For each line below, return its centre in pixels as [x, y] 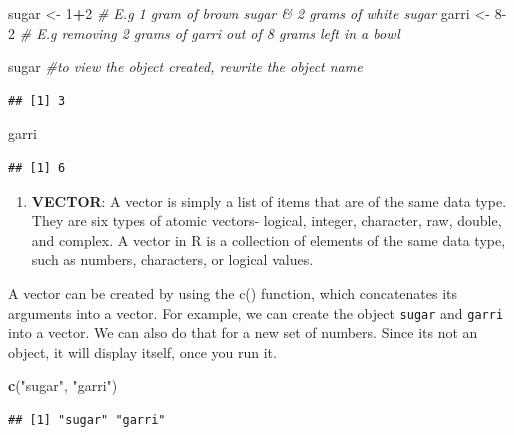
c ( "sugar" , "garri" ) [63, 385]
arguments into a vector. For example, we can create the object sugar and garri [256, 312]
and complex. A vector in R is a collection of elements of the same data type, [268, 239]
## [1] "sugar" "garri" [87, 419]
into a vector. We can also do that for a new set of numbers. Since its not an [243, 332]
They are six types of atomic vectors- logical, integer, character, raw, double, [266, 220]
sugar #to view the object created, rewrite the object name [185, 66]
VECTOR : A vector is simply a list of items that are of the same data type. [269, 200]
